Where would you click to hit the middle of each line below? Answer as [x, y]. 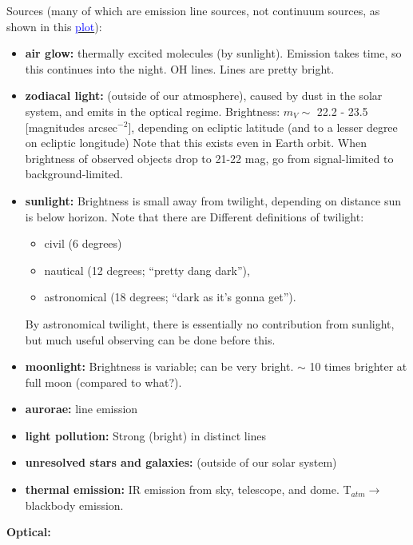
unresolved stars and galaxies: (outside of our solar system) [181, 462]
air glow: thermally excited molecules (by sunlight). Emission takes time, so [213, 53]
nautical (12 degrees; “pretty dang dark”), [147, 270]
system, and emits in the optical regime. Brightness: [153, 111]
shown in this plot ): [54, 26]
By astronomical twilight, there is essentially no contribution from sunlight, [210, 323]
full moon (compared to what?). [103, 382]
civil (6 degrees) [83, 243]
